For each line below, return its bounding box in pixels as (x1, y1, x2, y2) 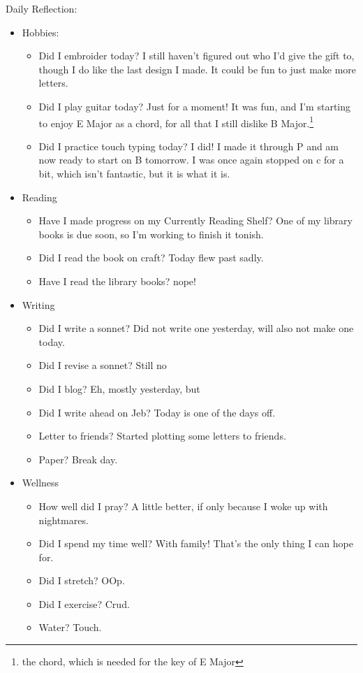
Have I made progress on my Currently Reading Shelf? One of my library (38, 213, 353, 228)
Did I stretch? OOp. (38, 573, 125, 588)
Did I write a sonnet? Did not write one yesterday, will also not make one (38, 321, 354, 335)
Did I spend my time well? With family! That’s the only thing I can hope (38, 536, 353, 551)
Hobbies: (22, 24, 59, 39)
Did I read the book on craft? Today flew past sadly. (38, 250, 264, 265)
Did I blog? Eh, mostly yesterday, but (38, 381, 200, 396)
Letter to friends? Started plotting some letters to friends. (38, 428, 286, 443)
